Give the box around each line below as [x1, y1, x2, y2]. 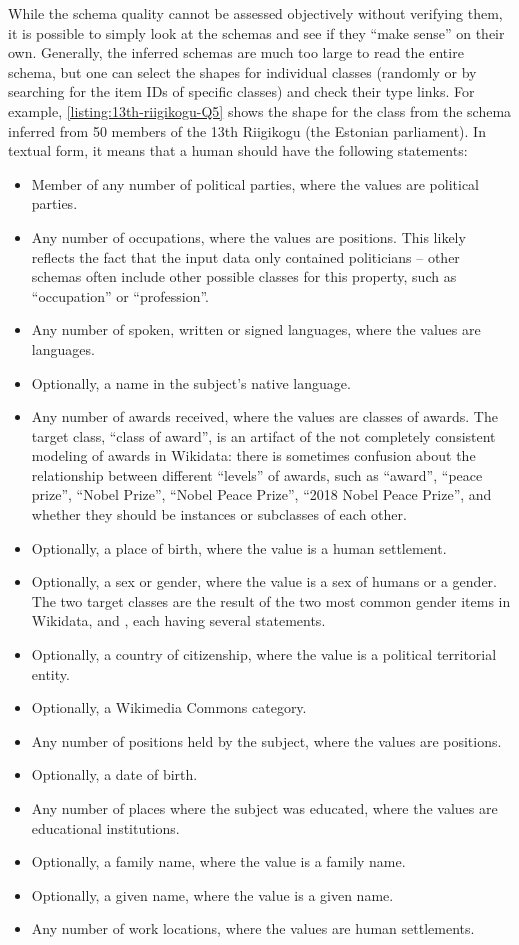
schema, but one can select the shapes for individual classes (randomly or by [8, 61, 477, 82]
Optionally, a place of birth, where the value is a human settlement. [31, 537, 447, 558]
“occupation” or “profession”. [31, 285, 209, 306]
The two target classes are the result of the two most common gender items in [31, 590, 511, 611]
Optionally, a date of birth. [31, 764, 198, 785]
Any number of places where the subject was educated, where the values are [31, 798, 498, 818]
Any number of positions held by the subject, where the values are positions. [31, 730, 502, 751]
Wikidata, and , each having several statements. [31, 610, 326, 631]
